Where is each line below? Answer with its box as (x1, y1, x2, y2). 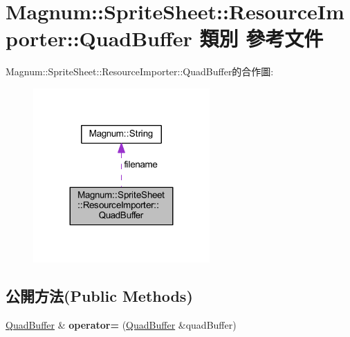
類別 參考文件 (199, 24, 324, 52)
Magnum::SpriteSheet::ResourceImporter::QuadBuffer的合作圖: (6, 64, 274, 79)
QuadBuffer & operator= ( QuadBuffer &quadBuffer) (6, 317, 237, 331)
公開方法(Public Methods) (6, 285, 193, 306)
